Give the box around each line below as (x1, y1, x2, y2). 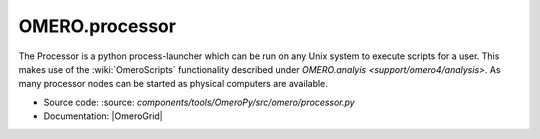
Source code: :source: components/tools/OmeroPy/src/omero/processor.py (43, 96, 355, 108)
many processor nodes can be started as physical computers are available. (18, 78, 329, 90)
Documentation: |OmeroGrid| (43, 110, 164, 122)
